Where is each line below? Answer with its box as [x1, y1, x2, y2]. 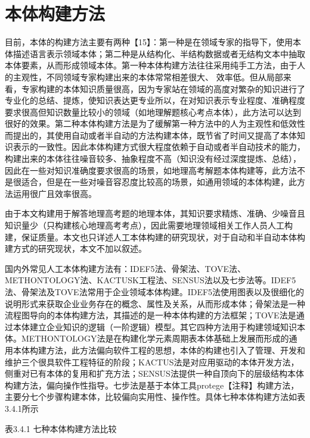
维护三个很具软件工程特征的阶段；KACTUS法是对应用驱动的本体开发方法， [5, 355, 299, 368]
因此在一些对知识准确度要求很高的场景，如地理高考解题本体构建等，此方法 [5, 164, 297, 176]
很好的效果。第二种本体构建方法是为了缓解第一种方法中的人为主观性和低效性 [5, 117, 305, 130]
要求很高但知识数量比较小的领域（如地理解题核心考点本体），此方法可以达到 [5, 105, 301, 118]
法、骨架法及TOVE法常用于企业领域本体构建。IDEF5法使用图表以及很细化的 [5, 286, 305, 298]
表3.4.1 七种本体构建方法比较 [5, 422, 117, 434]
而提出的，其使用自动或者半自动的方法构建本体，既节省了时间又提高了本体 [5, 129, 297, 141]
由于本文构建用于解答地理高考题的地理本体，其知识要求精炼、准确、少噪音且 [5, 207, 305, 220]
